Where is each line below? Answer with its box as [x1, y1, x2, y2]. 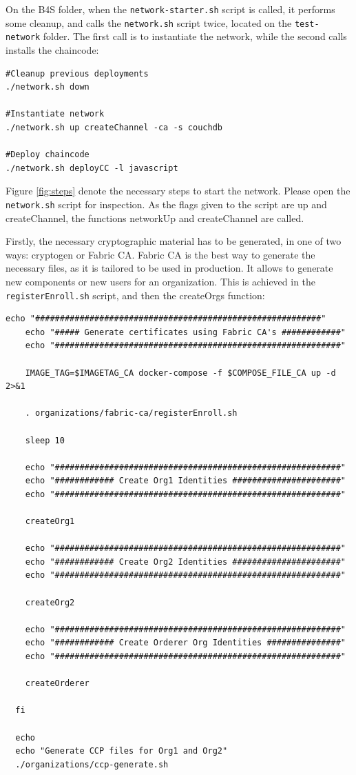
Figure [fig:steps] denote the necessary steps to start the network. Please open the [6, 183, 350, 198]
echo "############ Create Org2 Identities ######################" [25, 556, 346, 567]
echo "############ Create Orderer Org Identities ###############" [25, 638, 346, 648]
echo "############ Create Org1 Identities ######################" [25, 476, 346, 486]
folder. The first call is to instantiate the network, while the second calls [43, 29, 347, 43]
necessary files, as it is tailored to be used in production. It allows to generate [6, 261, 333, 275]
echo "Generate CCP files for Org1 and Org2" [15, 746, 228, 756]
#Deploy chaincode [6, 150, 90, 160]
